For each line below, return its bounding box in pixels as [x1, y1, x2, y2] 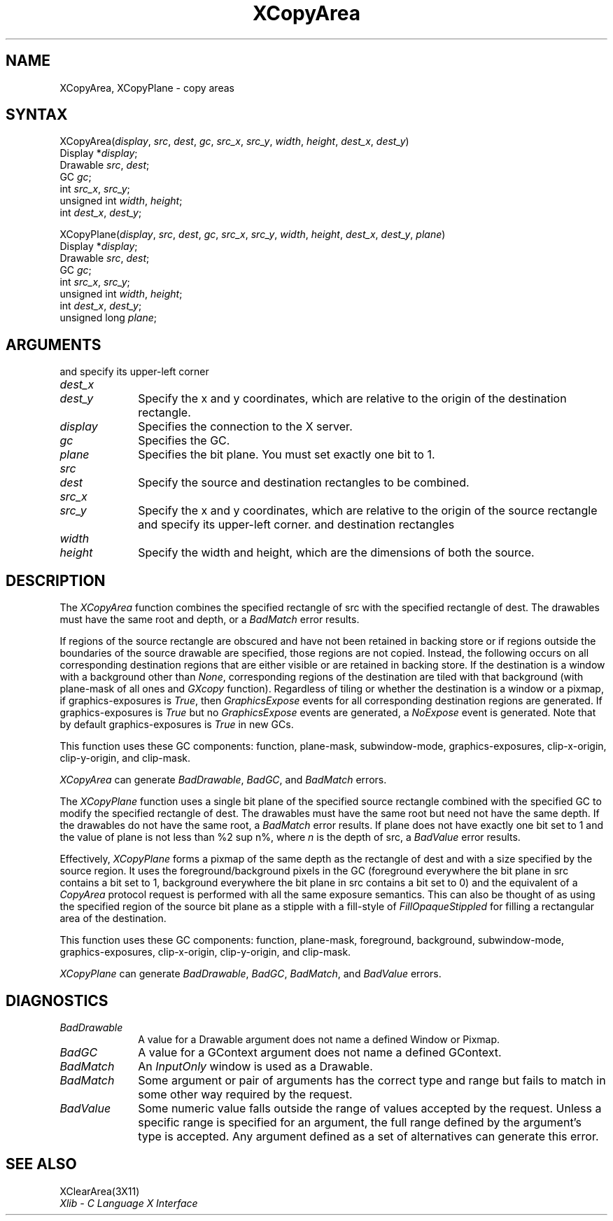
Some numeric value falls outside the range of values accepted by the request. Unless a [138, 1101, 602, 1115]
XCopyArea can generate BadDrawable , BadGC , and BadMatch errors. [59, 774, 387, 786]
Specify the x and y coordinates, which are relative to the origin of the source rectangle [138, 503, 598, 518]
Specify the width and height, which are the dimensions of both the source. [138, 545, 535, 560]
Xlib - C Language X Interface [59, 1196, 198, 1209]
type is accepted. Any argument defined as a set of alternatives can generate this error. [138, 1129, 599, 1143]
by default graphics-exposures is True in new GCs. [59, 718, 294, 731]
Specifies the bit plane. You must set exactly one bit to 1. [138, 447, 435, 462]
